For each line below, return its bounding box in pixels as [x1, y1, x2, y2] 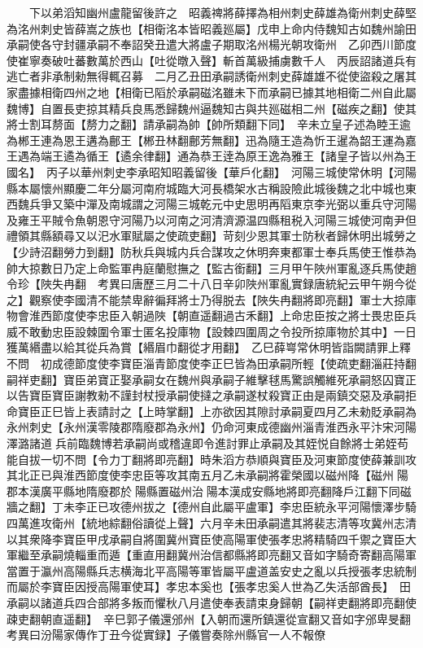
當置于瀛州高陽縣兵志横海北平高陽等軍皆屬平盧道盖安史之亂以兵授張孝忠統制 [7, 562, 416, 579]
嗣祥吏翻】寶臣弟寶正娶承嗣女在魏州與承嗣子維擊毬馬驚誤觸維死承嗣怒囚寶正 [7, 370, 416, 387]
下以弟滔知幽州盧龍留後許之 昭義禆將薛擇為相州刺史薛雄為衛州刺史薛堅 [28, 4, 416, 20]
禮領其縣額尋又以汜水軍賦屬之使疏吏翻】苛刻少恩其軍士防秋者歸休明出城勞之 [7, 227, 416, 244]
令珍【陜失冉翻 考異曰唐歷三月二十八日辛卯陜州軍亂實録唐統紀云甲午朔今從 [7, 275, 416, 292]
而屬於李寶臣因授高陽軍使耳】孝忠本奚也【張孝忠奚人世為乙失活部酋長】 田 [7, 578, 411, 595]
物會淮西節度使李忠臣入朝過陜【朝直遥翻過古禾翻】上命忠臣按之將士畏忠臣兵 [7, 307, 416, 324]
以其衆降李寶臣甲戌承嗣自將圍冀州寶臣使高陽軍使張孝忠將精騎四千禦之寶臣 [7, 530, 405, 547]
